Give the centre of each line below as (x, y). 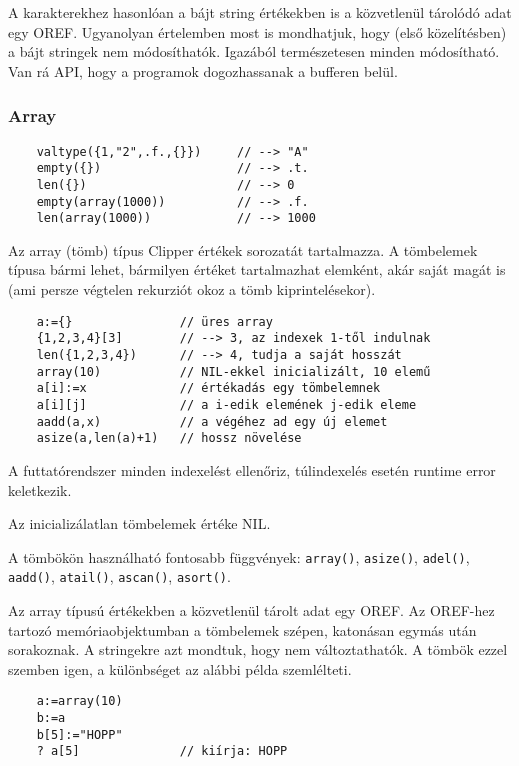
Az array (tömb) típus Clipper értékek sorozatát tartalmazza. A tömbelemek (243, 249)
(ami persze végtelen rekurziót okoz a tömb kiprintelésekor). (192, 289)
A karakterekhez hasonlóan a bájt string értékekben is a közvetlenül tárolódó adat (260, 12)
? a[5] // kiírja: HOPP (162, 751)
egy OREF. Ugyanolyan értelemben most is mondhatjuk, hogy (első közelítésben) (257, 31)
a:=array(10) (79, 701)
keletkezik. (40, 489)
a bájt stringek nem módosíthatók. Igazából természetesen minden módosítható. (254, 51)
